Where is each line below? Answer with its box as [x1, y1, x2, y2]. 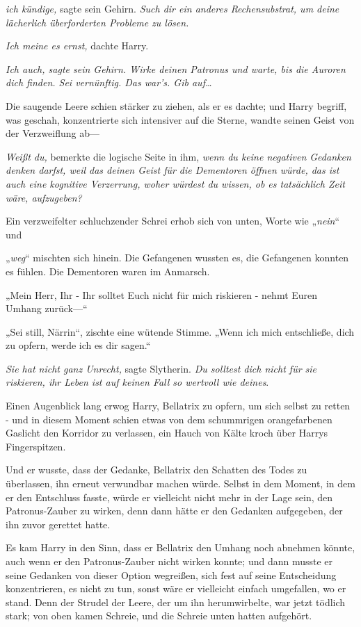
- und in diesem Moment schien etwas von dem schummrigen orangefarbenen [6, 412, 332, 426]
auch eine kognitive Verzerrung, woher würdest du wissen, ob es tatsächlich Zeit [6, 176, 345, 190]
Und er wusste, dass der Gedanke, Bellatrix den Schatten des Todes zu [6, 462, 307, 477]
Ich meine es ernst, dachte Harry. [6, 38, 149, 53]
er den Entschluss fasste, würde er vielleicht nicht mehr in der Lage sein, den [6, 489, 333, 504]
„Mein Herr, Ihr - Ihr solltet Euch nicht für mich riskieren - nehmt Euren [6, 287, 318, 302]
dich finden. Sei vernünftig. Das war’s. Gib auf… [6, 75, 212, 90]
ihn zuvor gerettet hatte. [6, 516, 111, 531]
